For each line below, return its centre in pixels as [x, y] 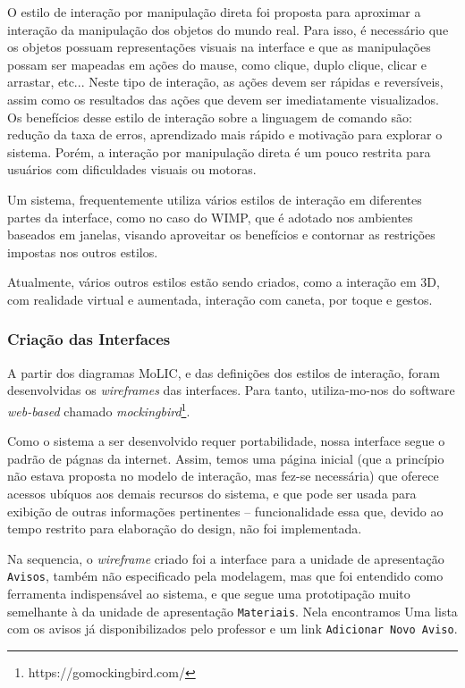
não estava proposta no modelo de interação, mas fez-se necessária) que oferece [223, 476]
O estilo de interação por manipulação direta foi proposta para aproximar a [214, 12]
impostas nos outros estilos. [83, 252]
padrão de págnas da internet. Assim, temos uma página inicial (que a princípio [226, 458]
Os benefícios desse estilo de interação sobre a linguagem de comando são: [210, 117]
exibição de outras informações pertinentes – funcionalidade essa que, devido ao [225, 511]
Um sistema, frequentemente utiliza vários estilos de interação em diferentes [215, 199]
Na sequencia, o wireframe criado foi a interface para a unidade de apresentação [226, 558]
